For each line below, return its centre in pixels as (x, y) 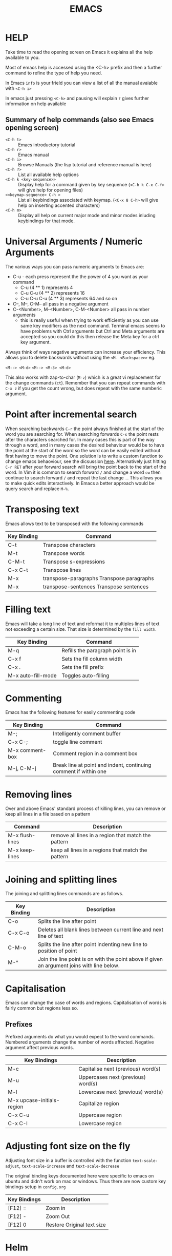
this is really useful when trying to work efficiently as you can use (89, 320)
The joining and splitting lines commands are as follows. (64, 894)
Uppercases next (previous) (112, 1077)
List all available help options (49, 175)
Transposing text (42, 509)
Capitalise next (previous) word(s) (120, 1069)
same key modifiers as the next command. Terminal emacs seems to (93, 325)
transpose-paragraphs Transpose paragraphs (99, 578)
